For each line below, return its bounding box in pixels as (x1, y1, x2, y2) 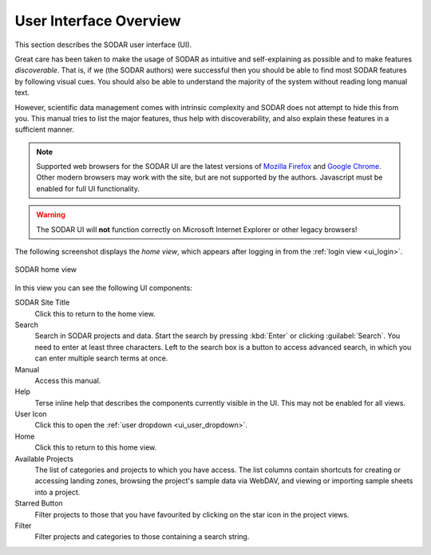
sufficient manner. (14, 124, 75, 135)
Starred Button (14, 498, 63, 508)
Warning (36, 210, 65, 219)
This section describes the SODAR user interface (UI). (14, 40, 192, 49)
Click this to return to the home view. (34, 309, 156, 318)
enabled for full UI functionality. (36, 183, 140, 193)
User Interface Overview (14, 12, 181, 30)
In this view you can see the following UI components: (14, 283, 193, 293)
